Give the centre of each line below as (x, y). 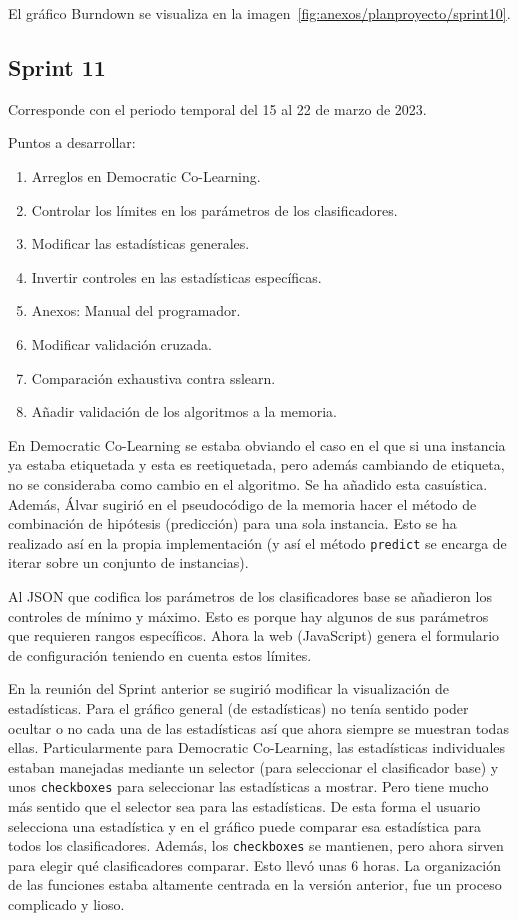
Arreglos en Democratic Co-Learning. (146, 175)
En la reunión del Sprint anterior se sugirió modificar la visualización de (228, 688)
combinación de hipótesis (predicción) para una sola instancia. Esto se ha (232, 523)
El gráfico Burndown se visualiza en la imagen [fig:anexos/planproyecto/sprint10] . (259, 13)
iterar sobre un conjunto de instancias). (128, 562)
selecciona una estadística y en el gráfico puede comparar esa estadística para (245, 825)
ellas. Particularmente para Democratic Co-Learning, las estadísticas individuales (257, 747)
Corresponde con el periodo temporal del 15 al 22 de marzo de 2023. (217, 108)
